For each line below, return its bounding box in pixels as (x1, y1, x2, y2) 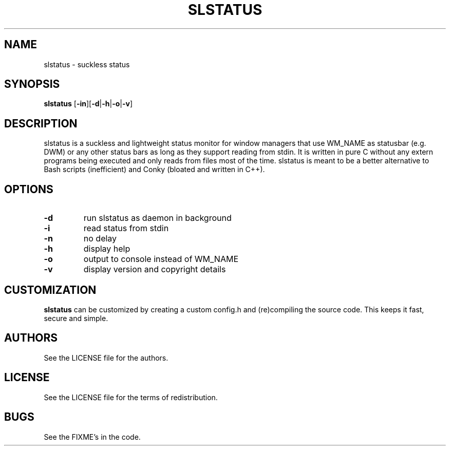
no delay (83, 233, 117, 244)
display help (83, 243, 130, 254)
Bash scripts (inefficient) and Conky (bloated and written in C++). (44, 165, 265, 174)
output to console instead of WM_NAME (83, 254, 239, 265)
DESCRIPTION (4, 117, 78, 130)
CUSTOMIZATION (4, 283, 97, 296)
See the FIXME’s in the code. (44, 432, 141, 441)
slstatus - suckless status (44, 60, 130, 69)
